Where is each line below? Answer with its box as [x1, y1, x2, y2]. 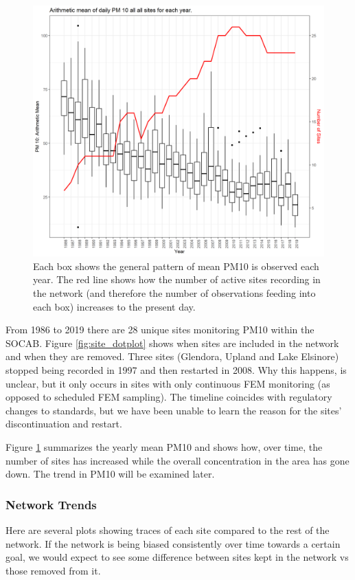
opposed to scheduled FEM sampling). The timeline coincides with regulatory [5, 390, 332, 404]
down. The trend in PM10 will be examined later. [5, 467, 215, 481]
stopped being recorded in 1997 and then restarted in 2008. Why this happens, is [5, 362, 347, 377]
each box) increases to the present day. [33, 299, 196, 313]
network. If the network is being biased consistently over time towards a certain [5, 536, 341, 550]
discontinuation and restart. [5, 416, 122, 431]
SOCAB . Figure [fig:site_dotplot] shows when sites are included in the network [5, 335, 339, 350]
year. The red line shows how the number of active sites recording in [33, 272, 321, 287]
